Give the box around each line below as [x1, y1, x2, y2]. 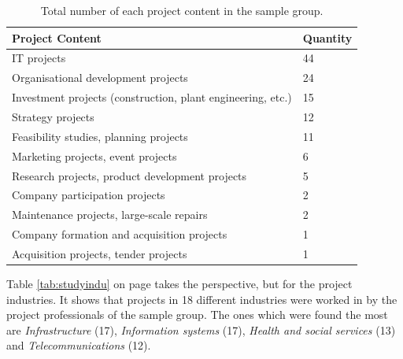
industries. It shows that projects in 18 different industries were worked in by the [6, 291, 397, 307]
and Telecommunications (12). [6, 337, 151, 353]
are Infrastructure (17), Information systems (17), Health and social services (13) [6, 321, 396, 338]
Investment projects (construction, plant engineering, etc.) [12, 89, 292, 105]
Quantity [302, 29, 353, 46]
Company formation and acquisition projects [12, 226, 227, 242]
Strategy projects [12, 108, 94, 124]
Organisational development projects [12, 69, 188, 86]
